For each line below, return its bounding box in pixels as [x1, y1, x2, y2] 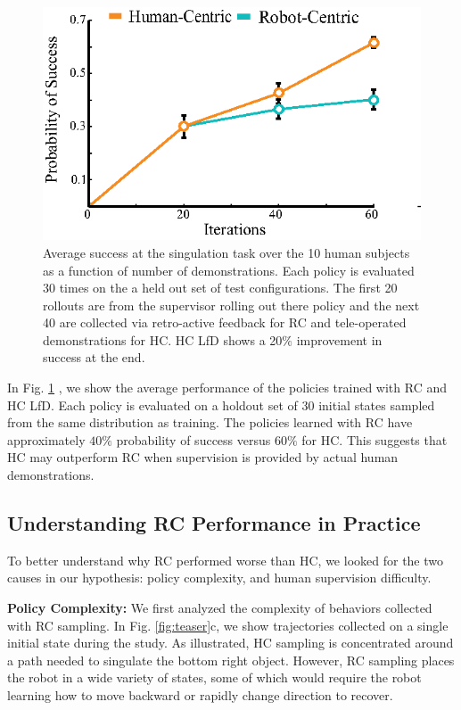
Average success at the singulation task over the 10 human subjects [43, 243, 410, 261]
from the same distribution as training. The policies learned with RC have [7, 413, 413, 432]
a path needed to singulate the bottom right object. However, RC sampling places [7, 650, 455, 669]
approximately [7, 430, 86, 449]
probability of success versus [116, 430, 271, 449]
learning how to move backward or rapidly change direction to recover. [7, 685, 393, 704]
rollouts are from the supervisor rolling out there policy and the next [43, 295, 420, 314]
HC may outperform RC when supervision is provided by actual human [7, 448, 399, 466]
